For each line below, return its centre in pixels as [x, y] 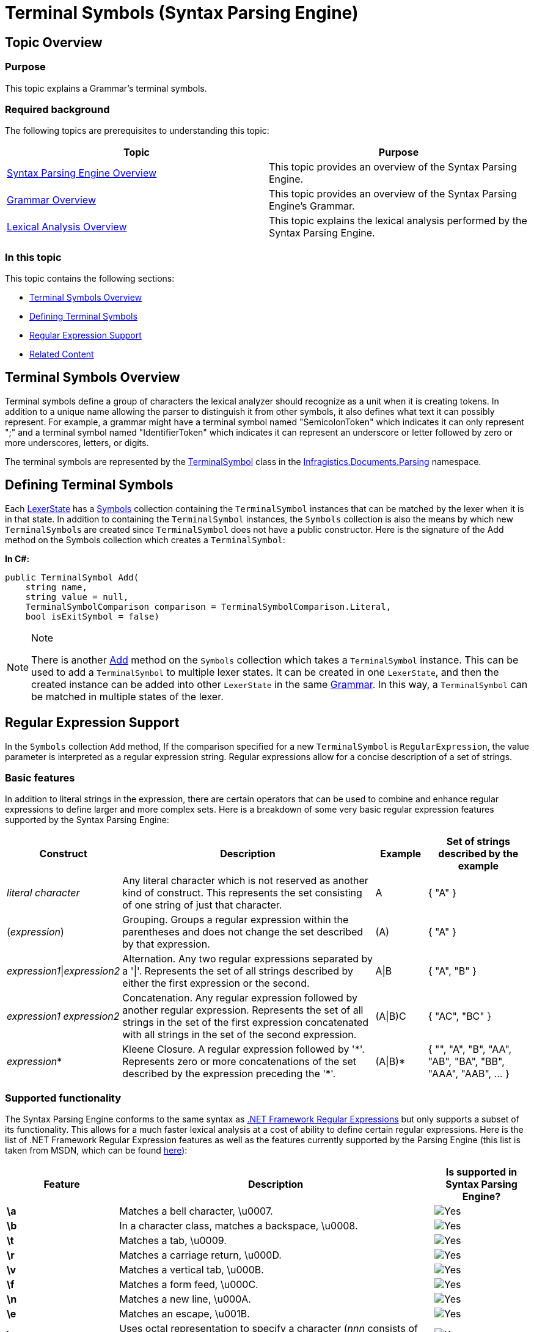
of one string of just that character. [202, 905]
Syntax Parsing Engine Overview [82, 173]
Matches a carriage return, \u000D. [200, 1255]
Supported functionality [63, 1098]
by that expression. [166, 944]
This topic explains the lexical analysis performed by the [398, 221]
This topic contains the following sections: [90, 279]
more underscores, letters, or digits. [77, 442]
